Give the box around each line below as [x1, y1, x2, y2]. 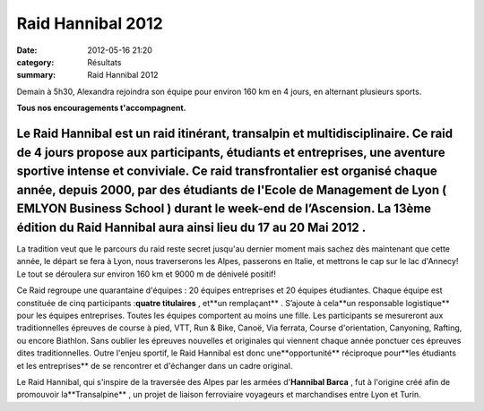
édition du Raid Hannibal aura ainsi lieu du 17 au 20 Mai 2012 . [16, 219, 367, 235]
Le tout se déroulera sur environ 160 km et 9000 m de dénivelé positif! [16, 269, 277, 279]
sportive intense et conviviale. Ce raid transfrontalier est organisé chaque [16, 164, 438, 179]
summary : [16, 70, 56, 81]
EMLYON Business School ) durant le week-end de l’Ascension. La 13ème [16, 201, 432, 217]
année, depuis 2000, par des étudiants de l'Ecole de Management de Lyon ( [16, 182, 447, 197]
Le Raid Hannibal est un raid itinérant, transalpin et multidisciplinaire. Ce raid [16, 125, 454, 141]
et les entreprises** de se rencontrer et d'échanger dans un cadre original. [16, 360, 293, 371]
